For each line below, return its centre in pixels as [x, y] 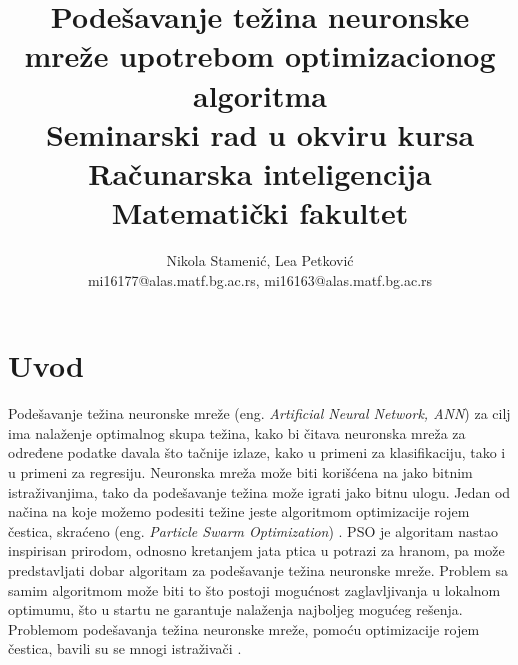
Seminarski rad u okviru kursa [260, 133]
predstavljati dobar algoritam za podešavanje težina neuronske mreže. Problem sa [258, 569]
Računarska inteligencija [260, 172]
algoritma [260, 94]
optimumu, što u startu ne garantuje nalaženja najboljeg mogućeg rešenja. [235, 609]
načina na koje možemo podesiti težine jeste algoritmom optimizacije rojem [239, 511]
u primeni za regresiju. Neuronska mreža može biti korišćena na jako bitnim [240, 471]
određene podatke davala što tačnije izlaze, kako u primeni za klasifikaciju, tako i [257, 452]
